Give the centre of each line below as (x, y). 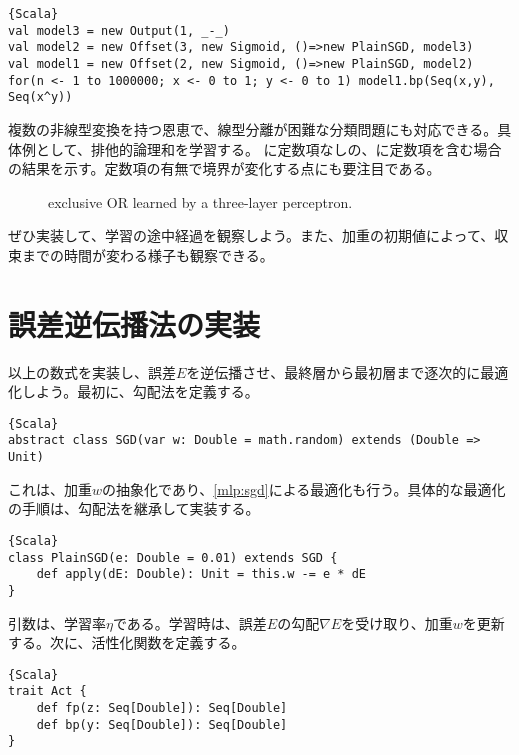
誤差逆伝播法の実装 (134, 323)
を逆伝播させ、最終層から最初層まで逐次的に (333, 371)
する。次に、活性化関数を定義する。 (127, 642)
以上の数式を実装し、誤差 (92, 371)
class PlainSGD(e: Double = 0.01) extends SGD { (173, 557)
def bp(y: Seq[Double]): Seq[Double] (162, 724)
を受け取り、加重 (397, 622)
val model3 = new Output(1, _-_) (119, 30)
